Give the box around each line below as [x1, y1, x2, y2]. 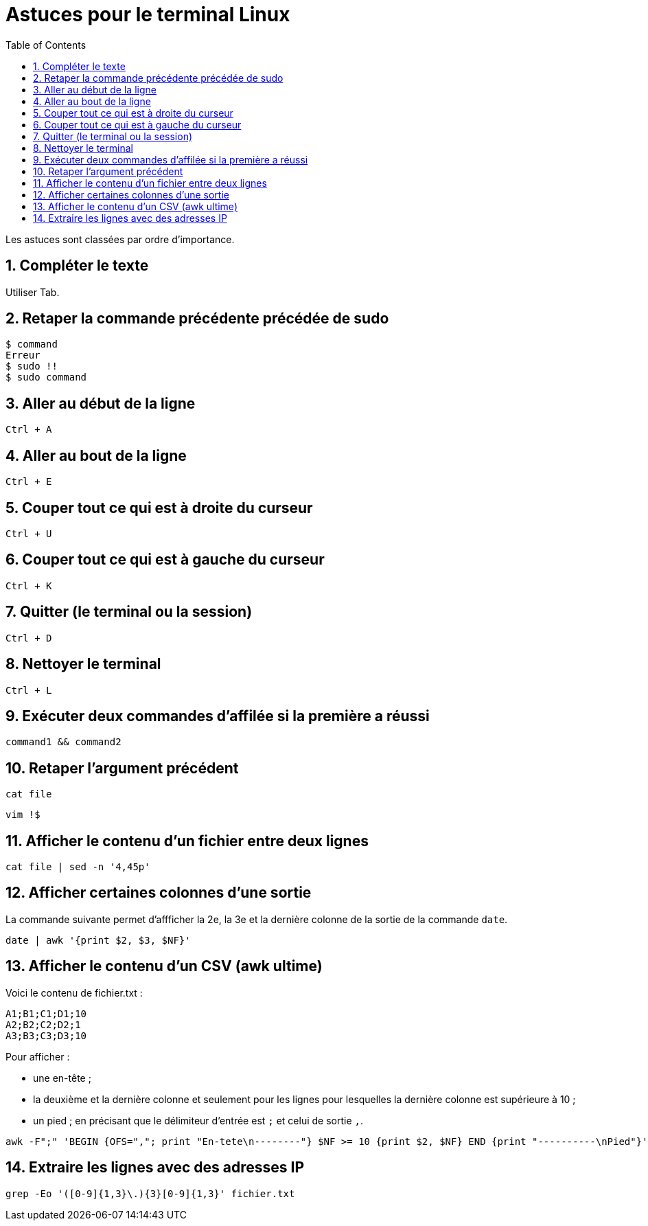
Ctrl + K [5, 580, 52, 591]
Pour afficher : [5, 1050, 70, 1063]
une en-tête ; [33, 1071, 91, 1084]
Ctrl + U [5, 527, 52, 539]
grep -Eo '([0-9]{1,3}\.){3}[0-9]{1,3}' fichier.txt [5, 1188, 295, 1199]
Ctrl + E [5, 476, 52, 488]
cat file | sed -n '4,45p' [5, 861, 150, 873]
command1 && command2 [5, 736, 121, 748]
